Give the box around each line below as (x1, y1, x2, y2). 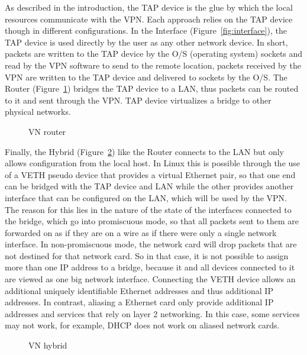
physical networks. (5, 105, 71, 118)
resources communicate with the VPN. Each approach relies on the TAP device (5, 12, 293, 25)
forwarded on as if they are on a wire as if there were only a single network (5, 226, 277, 238)
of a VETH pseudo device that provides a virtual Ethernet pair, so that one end (5, 168, 296, 180)
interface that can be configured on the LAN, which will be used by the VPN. (5, 191, 287, 204)
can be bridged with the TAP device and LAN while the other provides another (5, 180, 294, 192)
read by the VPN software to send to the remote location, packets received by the (5, 59, 302, 71)
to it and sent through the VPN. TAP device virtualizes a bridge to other (5, 93, 272, 106)
